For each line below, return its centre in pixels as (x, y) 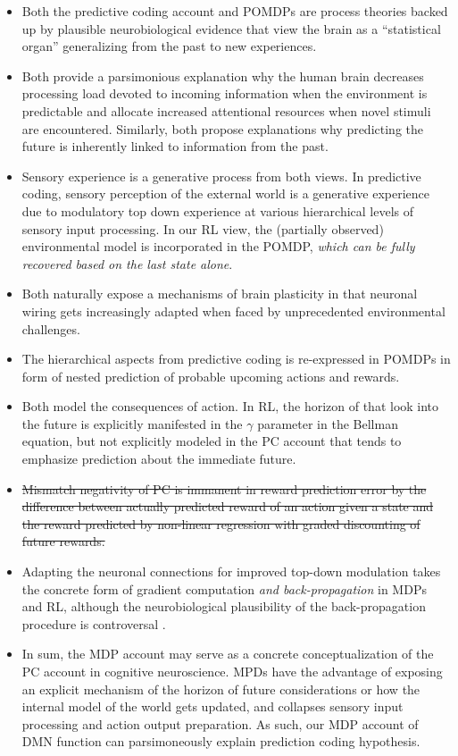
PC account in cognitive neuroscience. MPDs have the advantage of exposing (232, 671)
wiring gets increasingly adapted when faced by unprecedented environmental (233, 311)
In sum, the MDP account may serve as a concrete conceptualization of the (228, 654)
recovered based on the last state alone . (127, 263)
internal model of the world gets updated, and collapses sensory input (212, 706)
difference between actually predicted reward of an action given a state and (228, 506)
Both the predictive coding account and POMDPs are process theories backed (235, 11)
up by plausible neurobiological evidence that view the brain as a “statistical (231, 28)
